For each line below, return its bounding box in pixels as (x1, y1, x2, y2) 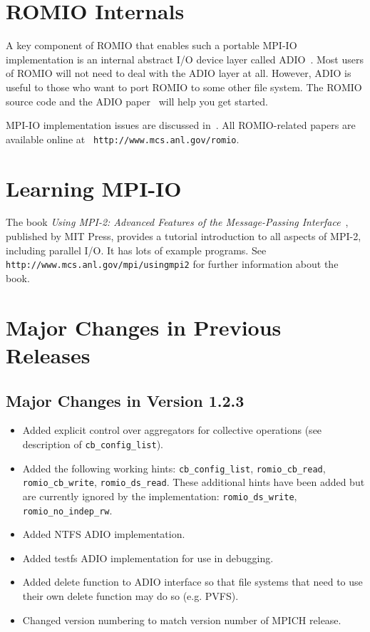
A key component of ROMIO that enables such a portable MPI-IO (6, 38, 297, 53)
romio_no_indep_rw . (22, 502, 113, 517)
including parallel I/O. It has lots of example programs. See (6, 242, 267, 257)
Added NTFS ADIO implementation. (22, 527, 185, 542)
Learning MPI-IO (6, 173, 182, 202)
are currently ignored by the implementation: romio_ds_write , (22, 488, 297, 503)
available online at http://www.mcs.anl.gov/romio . (6, 131, 240, 146)
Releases (6, 340, 91, 369)
